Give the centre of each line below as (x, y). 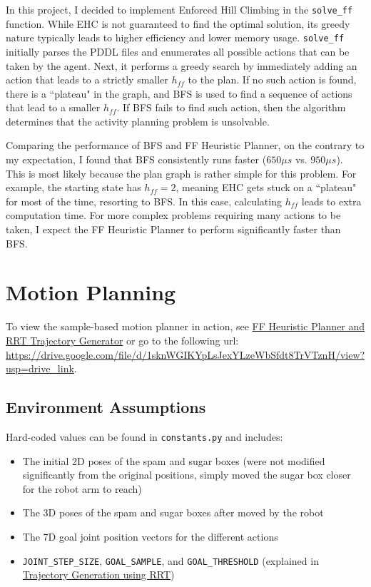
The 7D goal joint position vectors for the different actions (150, 536)
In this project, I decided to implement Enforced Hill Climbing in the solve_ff (179, 9)
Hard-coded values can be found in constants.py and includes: (144, 436)
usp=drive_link (40, 368)
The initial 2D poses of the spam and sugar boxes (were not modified (174, 460)
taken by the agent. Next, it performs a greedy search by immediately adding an (182, 65)
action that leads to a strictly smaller (87, 80)
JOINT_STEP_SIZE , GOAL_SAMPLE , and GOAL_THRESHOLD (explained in (171, 560)
